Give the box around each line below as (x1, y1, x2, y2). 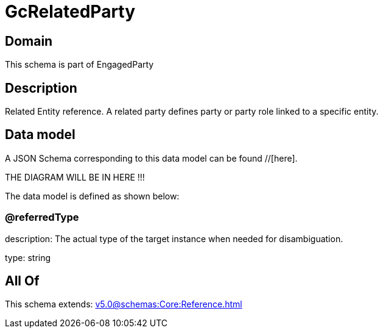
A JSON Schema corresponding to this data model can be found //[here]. (5, 152, 298, 163)
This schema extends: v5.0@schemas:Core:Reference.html (5, 299, 242, 310)
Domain (5, 33, 53, 49)
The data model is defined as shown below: (5, 190, 180, 201)
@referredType (5, 211, 79, 224)
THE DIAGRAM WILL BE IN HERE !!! (5, 171, 145, 182)
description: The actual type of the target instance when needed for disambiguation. (5, 233, 343, 244)
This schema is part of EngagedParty (5, 59, 154, 70)
